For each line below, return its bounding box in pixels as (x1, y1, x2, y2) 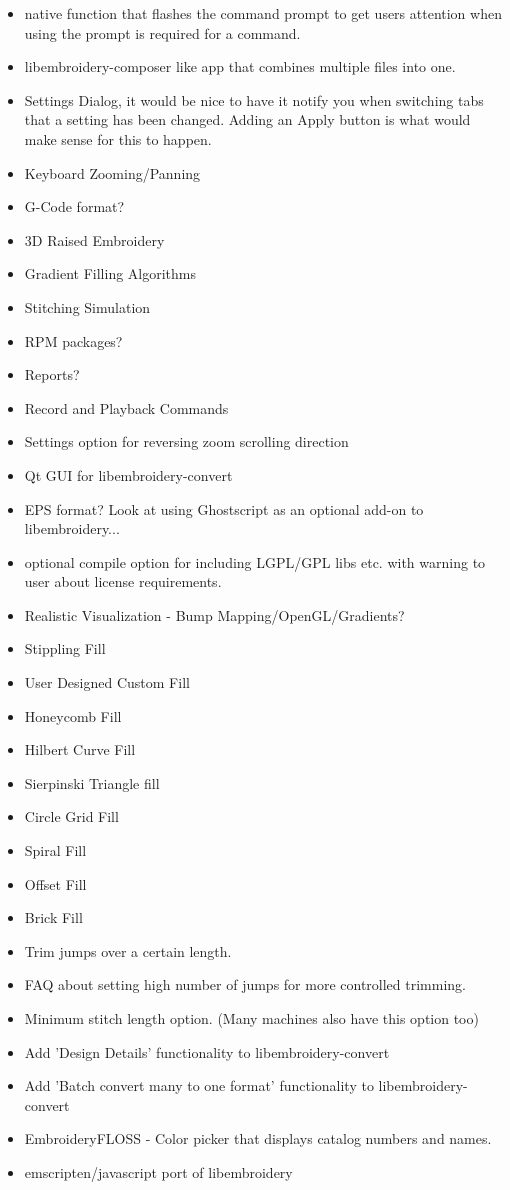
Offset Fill (24, 873, 87, 894)
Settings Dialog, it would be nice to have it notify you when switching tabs (24, 89, 484, 110)
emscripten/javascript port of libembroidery (24, 1161, 293, 1182)
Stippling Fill (24, 638, 106, 659)
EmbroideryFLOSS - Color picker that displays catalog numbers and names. (24, 1128, 492, 1149)
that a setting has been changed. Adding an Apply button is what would (24, 109, 471, 130)
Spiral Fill (24, 840, 87, 861)
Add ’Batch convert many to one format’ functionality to (24, 1075, 374, 1096)
